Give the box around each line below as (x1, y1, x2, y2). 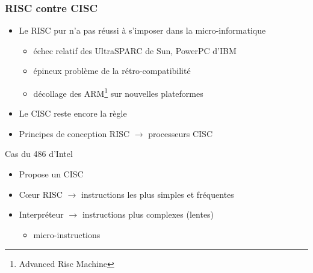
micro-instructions (33, 228, 101, 241)
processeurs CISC (148, 127, 212, 140)
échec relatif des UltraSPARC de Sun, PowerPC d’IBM (33, 44, 237, 57)
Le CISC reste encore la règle (19, 107, 127, 120)
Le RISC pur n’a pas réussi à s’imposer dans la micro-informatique (19, 24, 266, 37)
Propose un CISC (19, 168, 84, 180)
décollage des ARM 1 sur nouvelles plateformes (33, 85, 203, 99)
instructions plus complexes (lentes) (82, 208, 214, 221)
